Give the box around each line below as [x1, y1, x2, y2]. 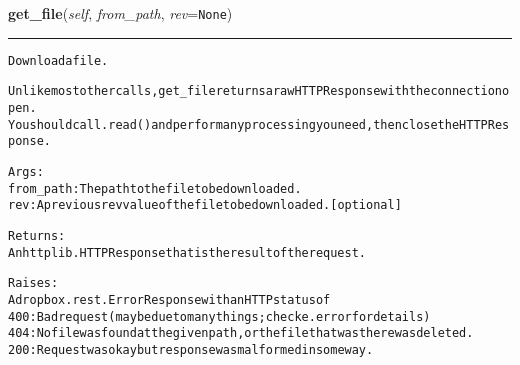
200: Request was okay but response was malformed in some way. [8, 342, 374, 357]
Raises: [8, 276, 59, 291]
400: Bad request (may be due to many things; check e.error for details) [8, 309, 431, 324]
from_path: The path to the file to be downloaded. [8, 181, 302, 196]
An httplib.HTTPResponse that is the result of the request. [8, 245, 367, 260]
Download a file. [8, 53, 109, 68]
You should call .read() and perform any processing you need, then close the [8, 117, 460, 132]
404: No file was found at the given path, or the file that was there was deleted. [8, 326, 474, 341]
